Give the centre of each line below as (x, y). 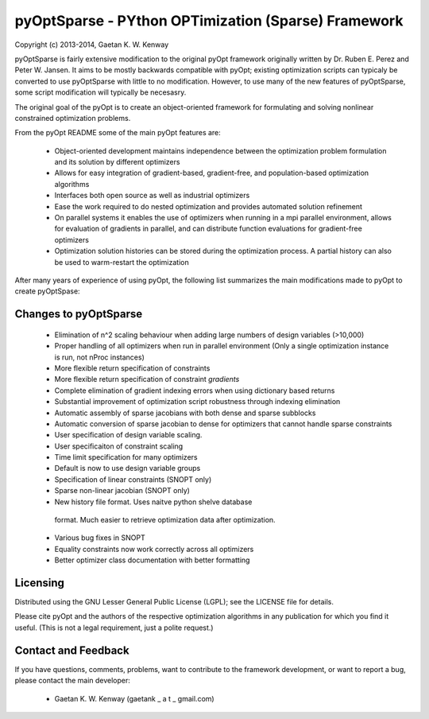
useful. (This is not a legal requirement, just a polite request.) (114, 628)
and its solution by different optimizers (117, 162)
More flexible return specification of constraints (132, 368)
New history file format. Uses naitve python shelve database (153, 502)
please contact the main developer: (73, 681)
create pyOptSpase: (47, 291)
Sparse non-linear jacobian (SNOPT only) (122, 491)
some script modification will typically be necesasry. (100, 92)
